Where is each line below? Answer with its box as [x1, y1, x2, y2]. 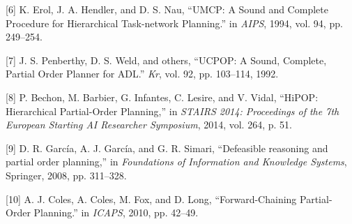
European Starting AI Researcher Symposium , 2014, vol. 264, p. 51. [6, 117, 292, 132]
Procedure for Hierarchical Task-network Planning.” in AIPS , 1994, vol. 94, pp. [6, 15, 343, 30]
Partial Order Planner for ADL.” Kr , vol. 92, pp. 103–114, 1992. [6, 66, 279, 81]
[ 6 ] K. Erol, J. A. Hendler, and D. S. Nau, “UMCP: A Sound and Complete [6, 2, 328, 16]
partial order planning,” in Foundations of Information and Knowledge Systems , [6, 154, 347, 169]
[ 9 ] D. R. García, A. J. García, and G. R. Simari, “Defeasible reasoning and [6, 140, 328, 155]
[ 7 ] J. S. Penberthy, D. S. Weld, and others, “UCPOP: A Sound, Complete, [6, 52, 327, 67]
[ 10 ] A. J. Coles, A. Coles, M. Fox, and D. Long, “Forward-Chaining [6, 191, 297, 206]
